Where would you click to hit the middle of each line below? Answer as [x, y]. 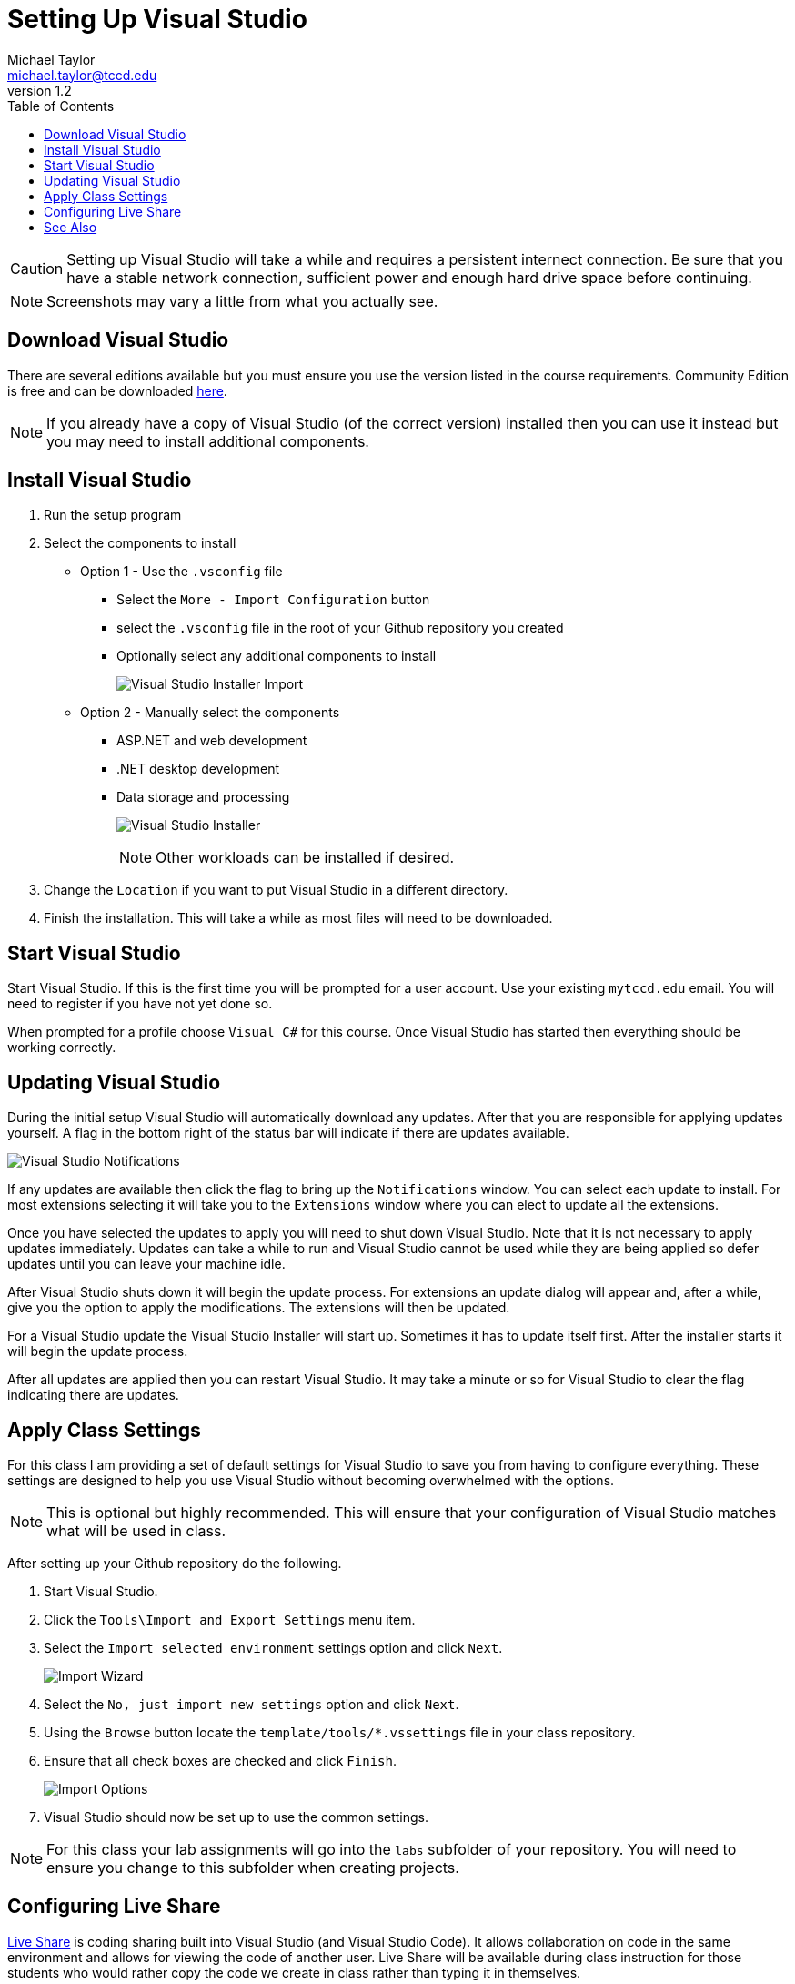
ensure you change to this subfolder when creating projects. [253, 1867]
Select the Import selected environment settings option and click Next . [273, 1647]
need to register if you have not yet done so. [140, 1004]
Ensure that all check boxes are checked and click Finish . [220, 1760]
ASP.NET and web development [212, 741]
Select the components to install [140, 543]
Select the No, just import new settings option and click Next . [252, 1704]
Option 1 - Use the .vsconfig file [181, 572]
